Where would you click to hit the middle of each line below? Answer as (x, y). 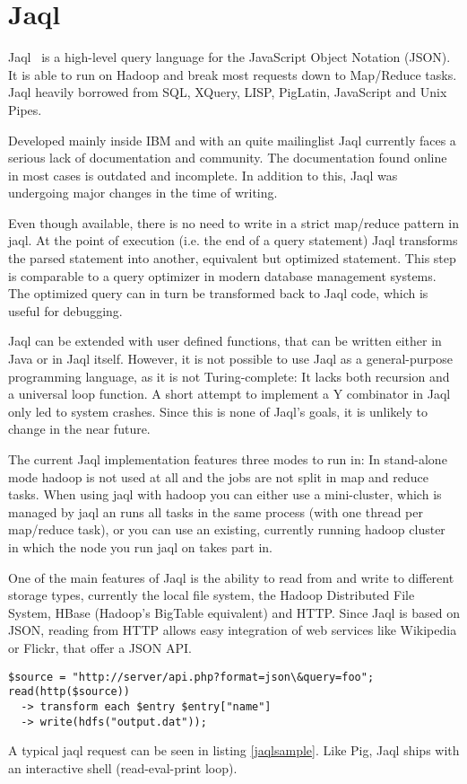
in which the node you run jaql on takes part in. (140, 546)
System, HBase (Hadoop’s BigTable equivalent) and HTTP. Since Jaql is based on (234, 612)
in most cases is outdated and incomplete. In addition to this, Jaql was (203, 175)
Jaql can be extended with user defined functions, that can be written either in (225, 341)
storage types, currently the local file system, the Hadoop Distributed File (212, 595)
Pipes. (25, 109)
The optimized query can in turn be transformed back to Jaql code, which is (218, 293)
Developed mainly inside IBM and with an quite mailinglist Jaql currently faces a (232, 140)
